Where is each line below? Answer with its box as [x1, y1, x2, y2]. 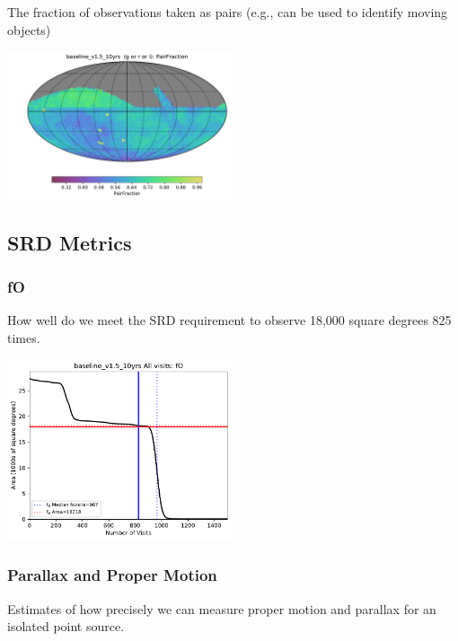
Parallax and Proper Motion [7, 564, 217, 586]
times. [7, 328, 40, 347]
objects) [7, 20, 51, 39]
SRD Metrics [7, 228, 132, 256]
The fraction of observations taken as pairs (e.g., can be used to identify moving [7, 3, 448, 21]
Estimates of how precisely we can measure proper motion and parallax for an [7, 599, 436, 618]
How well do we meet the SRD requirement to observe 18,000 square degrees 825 [7, 311, 452, 329]
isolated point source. [7, 617, 125, 636]
